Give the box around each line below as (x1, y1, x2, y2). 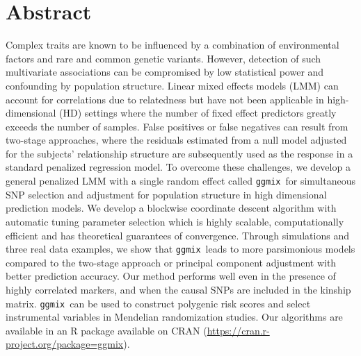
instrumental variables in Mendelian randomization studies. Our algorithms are (6, 310, 343, 324)
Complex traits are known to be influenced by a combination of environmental (6, 37, 339, 52)
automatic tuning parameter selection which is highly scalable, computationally (6, 214, 344, 228)
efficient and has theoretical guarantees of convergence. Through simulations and (6, 228, 349, 242)
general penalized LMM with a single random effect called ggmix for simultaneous (6, 173, 356, 188)
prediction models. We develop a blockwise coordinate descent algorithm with (6, 201, 337, 215)
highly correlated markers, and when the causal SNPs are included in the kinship (6, 282, 351, 296)
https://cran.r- (207, 323, 270, 337)
